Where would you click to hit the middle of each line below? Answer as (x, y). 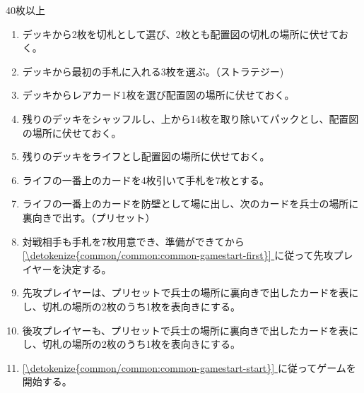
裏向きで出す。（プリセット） (89, 217)
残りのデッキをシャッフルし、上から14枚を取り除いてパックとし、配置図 (190, 118)
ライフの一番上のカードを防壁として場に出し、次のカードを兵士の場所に (190, 204)
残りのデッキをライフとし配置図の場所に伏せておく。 (146, 156)
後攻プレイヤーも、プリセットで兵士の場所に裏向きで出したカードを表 (185, 330)
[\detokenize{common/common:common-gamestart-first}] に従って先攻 (178, 255)
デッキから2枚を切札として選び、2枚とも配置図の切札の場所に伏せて (180, 34)
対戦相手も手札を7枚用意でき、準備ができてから (133, 241)
